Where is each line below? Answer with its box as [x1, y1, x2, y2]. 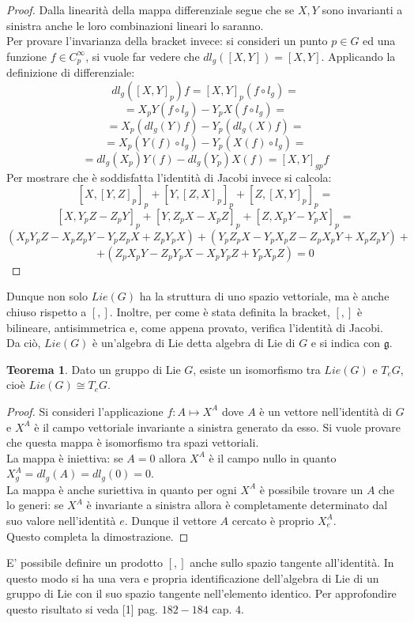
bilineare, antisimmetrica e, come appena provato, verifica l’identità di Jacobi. [6, 319, 383, 335]
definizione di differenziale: [6, 64, 135, 81]
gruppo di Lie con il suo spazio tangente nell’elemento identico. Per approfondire [6, 585, 397, 602]
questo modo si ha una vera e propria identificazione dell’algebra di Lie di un [6, 569, 379, 586]
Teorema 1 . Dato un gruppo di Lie [6, 361, 181, 377]
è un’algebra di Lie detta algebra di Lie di [92, 334, 295, 351]
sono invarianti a [322, 2, 403, 17]
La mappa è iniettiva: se [6, 449, 123, 466]
